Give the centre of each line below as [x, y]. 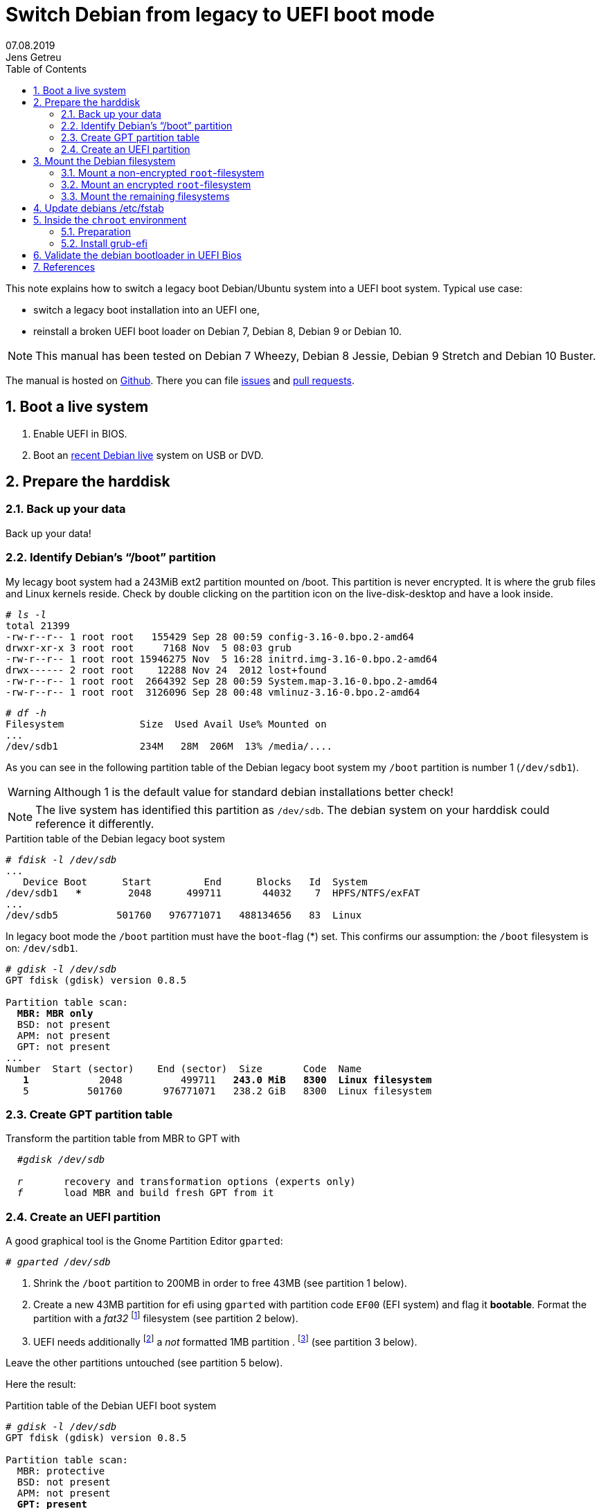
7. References [64, 266]
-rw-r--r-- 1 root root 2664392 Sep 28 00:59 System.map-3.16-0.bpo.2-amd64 [222, 681]
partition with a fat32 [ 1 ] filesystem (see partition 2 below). [166, 1317]
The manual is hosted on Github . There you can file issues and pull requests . [180, 380]
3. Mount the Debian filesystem [105, 161]
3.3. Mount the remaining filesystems [145, 196]
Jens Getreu [34, 57]
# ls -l [26, 614]
